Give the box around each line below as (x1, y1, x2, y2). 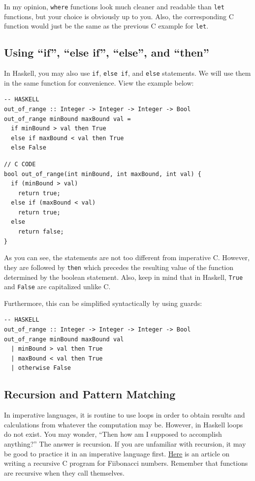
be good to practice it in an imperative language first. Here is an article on (4, 448, 230, 458)
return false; (18, 228, 64, 236)
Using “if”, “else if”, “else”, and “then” (4, 45, 209, 60)
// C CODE (4, 160, 36, 168)
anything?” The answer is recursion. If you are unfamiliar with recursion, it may (4, 438, 246, 449)
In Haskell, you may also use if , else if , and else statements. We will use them (4, 68, 251, 78)
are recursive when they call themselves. (4, 467, 125, 478)
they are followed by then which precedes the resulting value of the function (4, 262, 234, 272)
